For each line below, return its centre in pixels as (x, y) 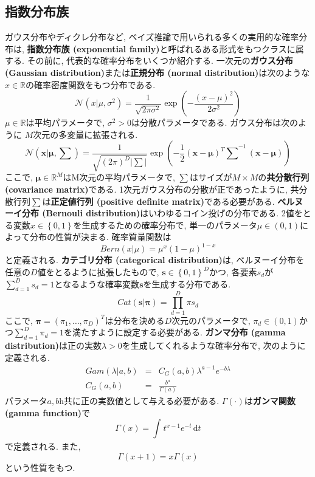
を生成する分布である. (187, 283)
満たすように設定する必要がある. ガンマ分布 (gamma (179, 332)
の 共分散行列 (284, 177)
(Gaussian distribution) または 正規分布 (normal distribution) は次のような (157, 72)
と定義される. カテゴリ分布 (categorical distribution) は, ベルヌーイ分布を (155, 260)
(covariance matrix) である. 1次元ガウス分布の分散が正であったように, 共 (152, 189)
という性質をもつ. (40, 467)
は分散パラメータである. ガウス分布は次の (214, 122)
